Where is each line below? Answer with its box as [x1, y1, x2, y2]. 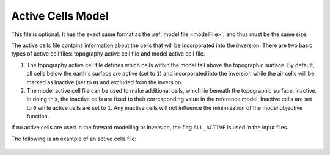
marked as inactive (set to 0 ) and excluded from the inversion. [26, 78, 183, 85]
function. [26, 113, 50, 120]
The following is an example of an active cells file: [11, 135, 137, 142]
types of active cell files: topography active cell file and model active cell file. [11, 50, 205, 57]
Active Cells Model [11, 9, 109, 23]
